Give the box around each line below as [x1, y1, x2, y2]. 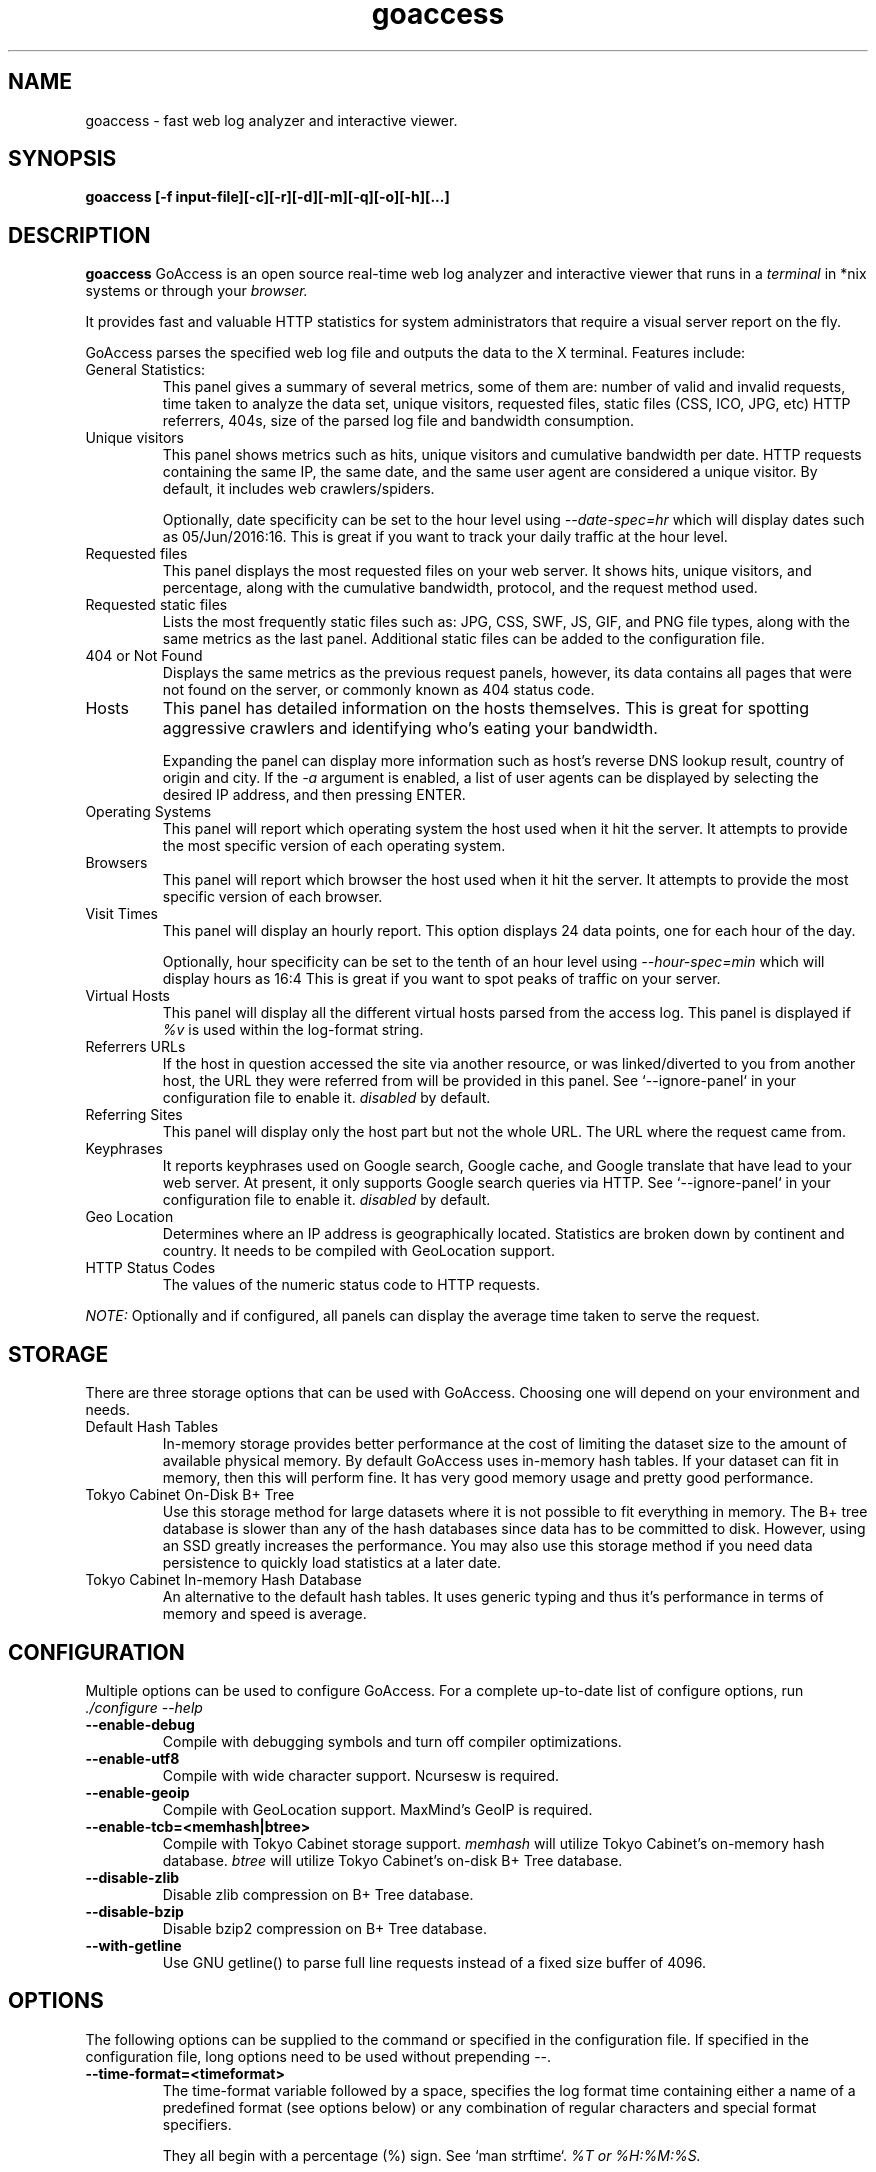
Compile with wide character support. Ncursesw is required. [162, 1766, 560, 1784]
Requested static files [85, 596, 228, 614]
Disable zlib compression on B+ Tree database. [162, 1885, 474, 1903]
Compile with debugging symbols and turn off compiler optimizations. [162, 1732, 622, 1750]
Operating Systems [85, 803, 212, 821]
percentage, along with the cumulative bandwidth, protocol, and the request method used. [162, 579, 758, 597]
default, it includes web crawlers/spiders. [162, 480, 435, 498]
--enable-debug [85, 1715, 195, 1733]
